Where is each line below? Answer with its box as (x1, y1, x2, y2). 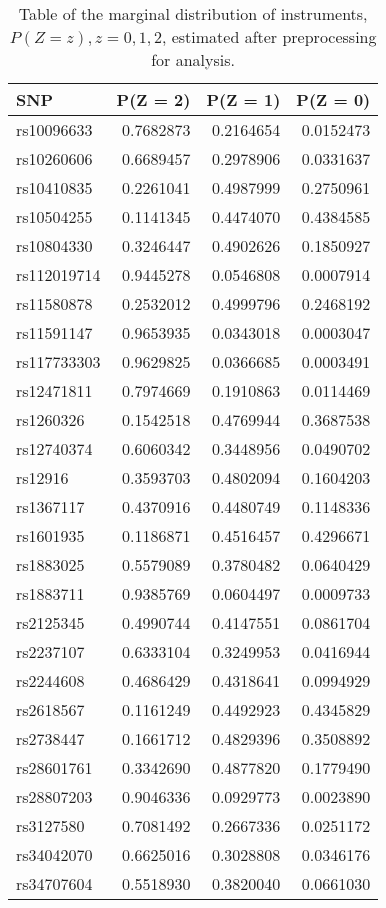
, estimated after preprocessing (161, 25, 377, 48)
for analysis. (151, 48, 236, 71)
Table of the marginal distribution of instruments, (18, 2, 368, 25)
